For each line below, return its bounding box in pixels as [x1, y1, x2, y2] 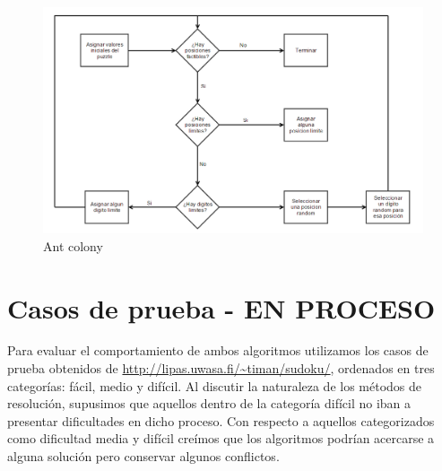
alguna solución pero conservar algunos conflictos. [7, 447, 280, 466]
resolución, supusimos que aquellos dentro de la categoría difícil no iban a [7, 394, 412, 413]
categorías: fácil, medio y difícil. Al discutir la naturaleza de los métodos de [7, 376, 422, 395]
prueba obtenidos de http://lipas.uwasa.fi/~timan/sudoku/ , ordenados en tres [7, 359, 435, 378]
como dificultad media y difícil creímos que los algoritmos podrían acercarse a [7, 429, 435, 448]
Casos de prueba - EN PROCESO [7, 289, 436, 326]
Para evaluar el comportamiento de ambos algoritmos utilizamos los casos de [7, 341, 429, 360]
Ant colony [43, 236, 103, 255]
